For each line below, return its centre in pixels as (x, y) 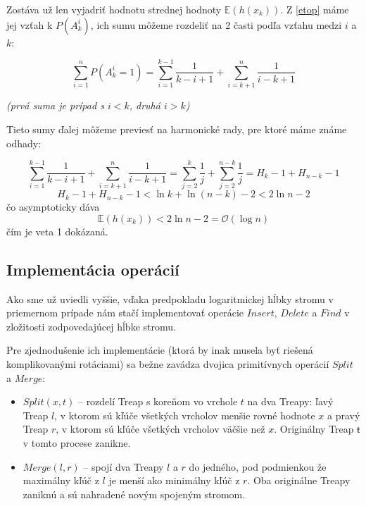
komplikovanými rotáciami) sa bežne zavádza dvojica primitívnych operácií (168, 363)
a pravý (343, 415)
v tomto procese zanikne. (77, 442)
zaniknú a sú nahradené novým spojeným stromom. (134, 494)
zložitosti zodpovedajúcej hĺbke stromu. (91, 326)
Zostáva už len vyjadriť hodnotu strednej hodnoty (114, 9)
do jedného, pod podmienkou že (258, 466)
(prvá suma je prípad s (55, 105)
